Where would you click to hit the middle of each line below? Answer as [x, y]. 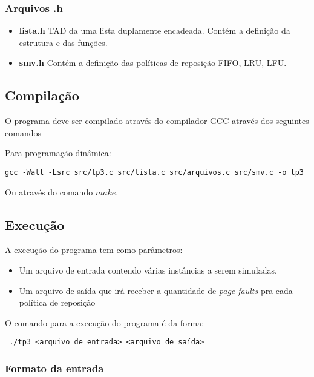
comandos [23, 132]
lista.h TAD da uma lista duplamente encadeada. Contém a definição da [155, 31]
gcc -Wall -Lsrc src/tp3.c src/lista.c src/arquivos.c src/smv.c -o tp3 [154, 172]
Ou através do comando [49, 192]
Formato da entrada [54, 368]
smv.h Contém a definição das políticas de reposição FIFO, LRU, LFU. [153, 63]
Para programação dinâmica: [58, 153]
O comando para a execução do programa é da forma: [105, 322]
